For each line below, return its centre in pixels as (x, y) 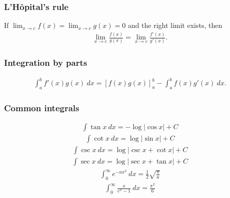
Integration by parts (46, 62)
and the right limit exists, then (175, 25)
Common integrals (42, 108)
